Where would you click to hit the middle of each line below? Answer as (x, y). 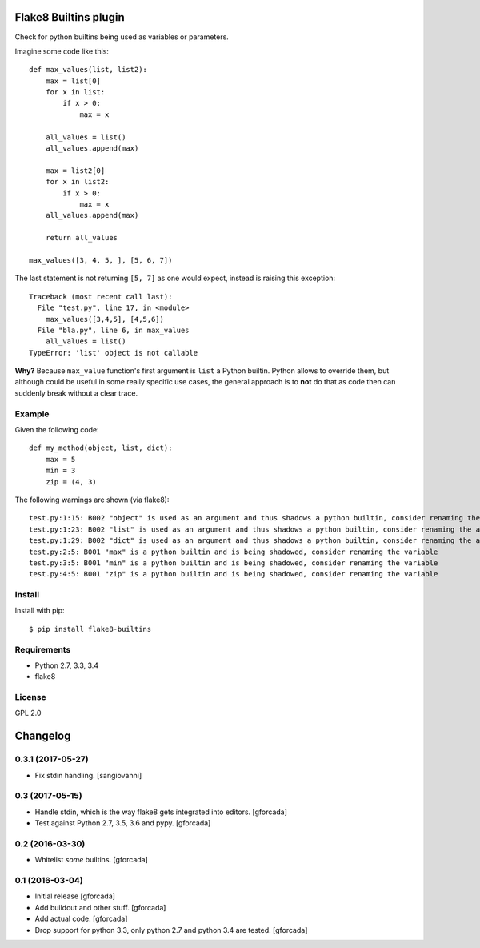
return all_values (82, 238)
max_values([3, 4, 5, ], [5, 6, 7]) (101, 260)
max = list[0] (73, 81)
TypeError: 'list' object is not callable (114, 353)
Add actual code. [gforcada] (81, 919)
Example (32, 414)
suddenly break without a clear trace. (76, 393)
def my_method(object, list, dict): (101, 448)
